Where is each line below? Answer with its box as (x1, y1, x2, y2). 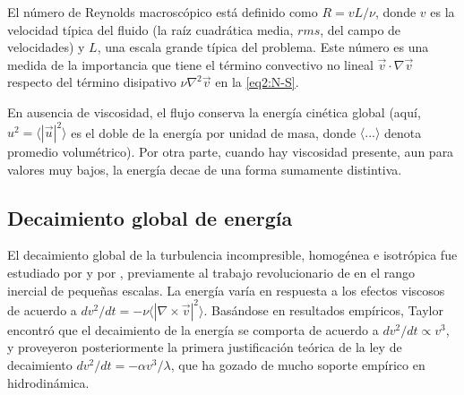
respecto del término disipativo (7, 73, 176, 91)
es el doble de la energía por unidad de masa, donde (71, 123, 357, 142)
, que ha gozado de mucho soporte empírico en (170, 355, 425, 374)
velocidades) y (7, 38, 85, 56)
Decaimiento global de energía (7, 203, 293, 231)
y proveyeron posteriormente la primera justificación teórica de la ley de (7, 338, 402, 356)
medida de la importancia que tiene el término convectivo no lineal (7, 55, 374, 73)
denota (384, 123, 422, 142)
